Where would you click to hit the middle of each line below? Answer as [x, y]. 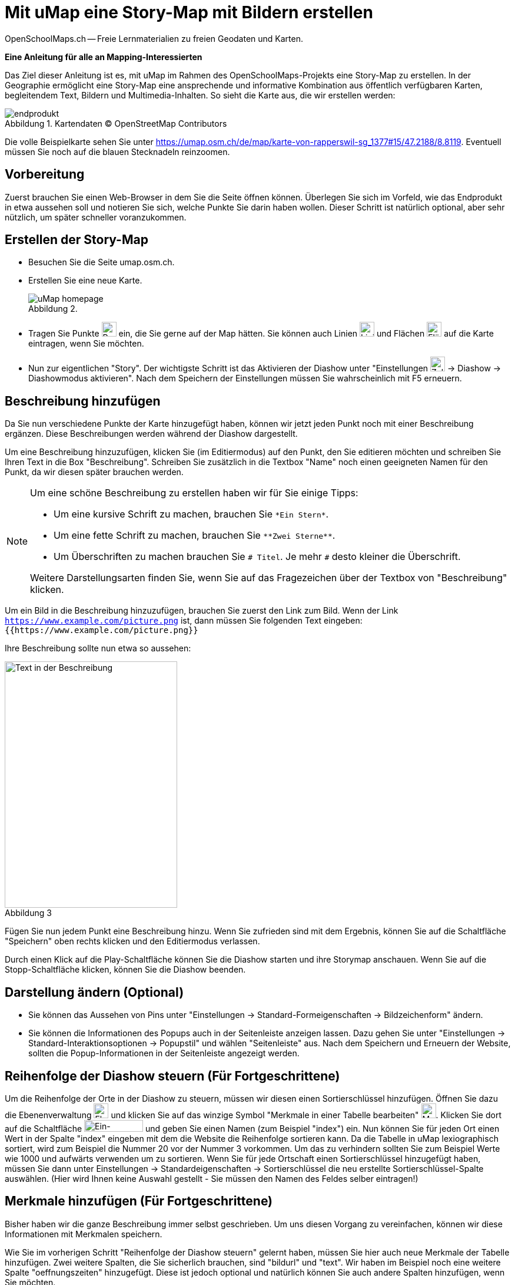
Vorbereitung [45, 174]
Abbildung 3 [28, 913]
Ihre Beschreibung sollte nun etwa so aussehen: [98, 648]
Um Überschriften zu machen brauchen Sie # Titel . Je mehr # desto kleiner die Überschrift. [257, 557]
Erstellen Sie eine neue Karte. [85, 281]
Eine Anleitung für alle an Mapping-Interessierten [104, 57]
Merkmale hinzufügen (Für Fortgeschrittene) [139, 1201]
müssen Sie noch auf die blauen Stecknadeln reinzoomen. [117, 151]
